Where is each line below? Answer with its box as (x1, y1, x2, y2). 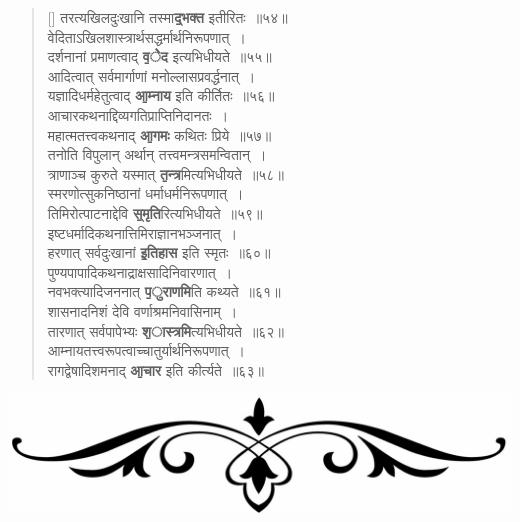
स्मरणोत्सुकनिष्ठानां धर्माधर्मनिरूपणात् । (47, 183, 244, 204)
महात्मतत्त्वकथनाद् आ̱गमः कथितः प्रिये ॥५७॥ (47, 124, 272, 145)
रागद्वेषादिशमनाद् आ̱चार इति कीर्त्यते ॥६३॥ (47, 359, 264, 380)
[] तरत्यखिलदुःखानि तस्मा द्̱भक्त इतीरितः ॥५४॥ (47, 7, 288, 27)
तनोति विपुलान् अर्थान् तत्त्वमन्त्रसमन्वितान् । (47, 144, 267, 165)
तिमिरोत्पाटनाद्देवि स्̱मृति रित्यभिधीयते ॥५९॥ (47, 202, 263, 223)
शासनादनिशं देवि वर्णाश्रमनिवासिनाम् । (47, 300, 238, 321)
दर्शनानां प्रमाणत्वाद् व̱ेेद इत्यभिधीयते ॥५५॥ (47, 46, 272, 67)
